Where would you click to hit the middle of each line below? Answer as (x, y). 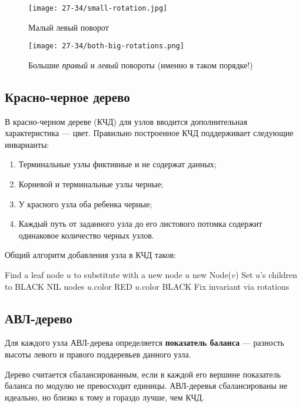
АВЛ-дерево (39, 318)
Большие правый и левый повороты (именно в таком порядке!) (141, 64)
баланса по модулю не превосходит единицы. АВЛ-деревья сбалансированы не (146, 386)
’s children (279, 275)
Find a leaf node (34, 275)
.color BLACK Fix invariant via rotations (215, 286)
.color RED (112, 286)
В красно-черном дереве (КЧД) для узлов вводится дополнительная (126, 121)
